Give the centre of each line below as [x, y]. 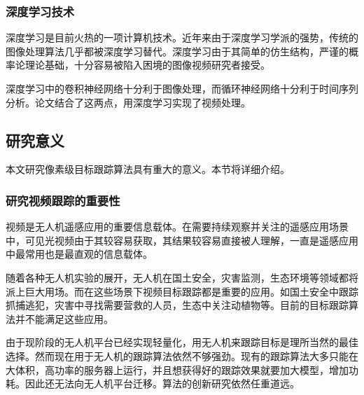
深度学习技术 [40, 11]
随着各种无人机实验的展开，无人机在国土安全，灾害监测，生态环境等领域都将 [182, 277]
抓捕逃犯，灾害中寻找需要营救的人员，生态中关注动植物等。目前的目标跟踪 [177, 305]
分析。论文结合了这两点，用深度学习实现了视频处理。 [128, 102]
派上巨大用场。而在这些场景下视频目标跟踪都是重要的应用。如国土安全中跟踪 [182, 291]
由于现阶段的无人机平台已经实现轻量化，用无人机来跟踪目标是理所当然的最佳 [182, 342]
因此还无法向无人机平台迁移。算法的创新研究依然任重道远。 [162, 383]
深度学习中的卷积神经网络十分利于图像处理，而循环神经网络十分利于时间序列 [182, 88]
